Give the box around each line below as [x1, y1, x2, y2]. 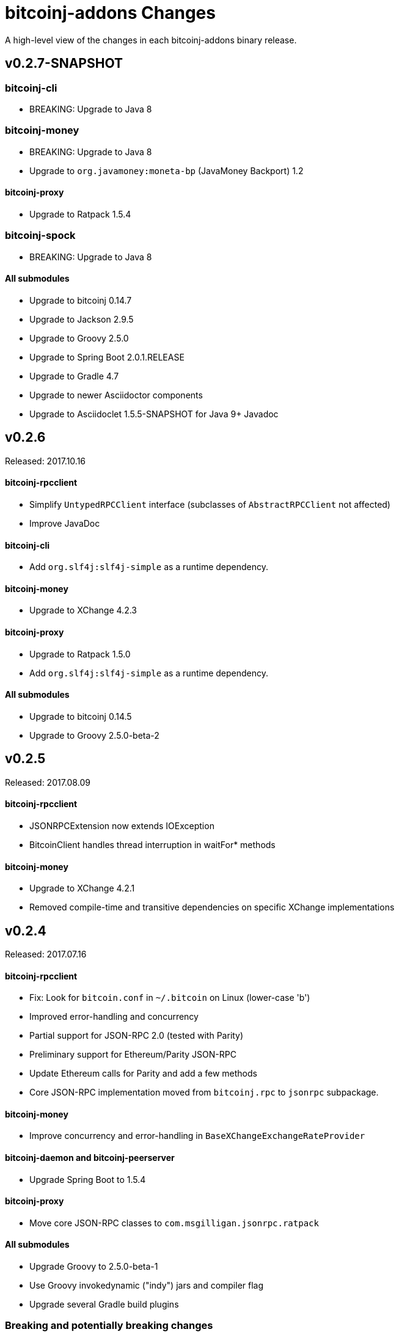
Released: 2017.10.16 [5, 455, 86, 466]
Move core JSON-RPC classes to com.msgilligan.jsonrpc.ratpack [29, 1217, 319, 1228]
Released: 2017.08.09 [5, 777, 90, 788]
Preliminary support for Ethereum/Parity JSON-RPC [29, 1049, 236, 1060]
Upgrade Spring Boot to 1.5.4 [29, 1174, 146, 1185]
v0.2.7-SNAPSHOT [5, 56, 123, 71]
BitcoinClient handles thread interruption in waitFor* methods [29, 839, 276, 850]
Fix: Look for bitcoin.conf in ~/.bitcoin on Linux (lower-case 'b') [29, 992, 310, 1003]
